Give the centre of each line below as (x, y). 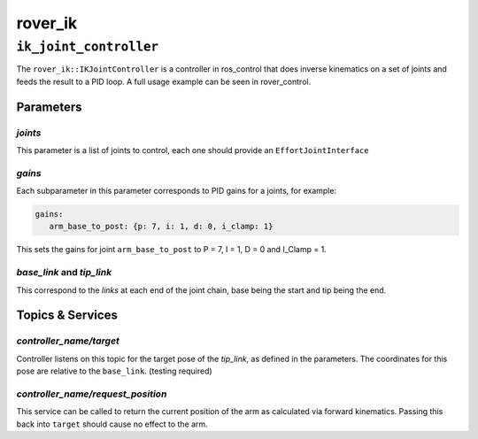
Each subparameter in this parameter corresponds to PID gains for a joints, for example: (176, 191)
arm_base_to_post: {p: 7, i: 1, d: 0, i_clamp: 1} (161, 227)
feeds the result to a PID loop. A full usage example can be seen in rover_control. (164, 81)
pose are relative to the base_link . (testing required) (114, 371)
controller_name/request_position (92, 394)
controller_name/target (68, 341)
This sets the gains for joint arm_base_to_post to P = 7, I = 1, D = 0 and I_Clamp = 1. (171, 250)
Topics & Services (67, 316)
